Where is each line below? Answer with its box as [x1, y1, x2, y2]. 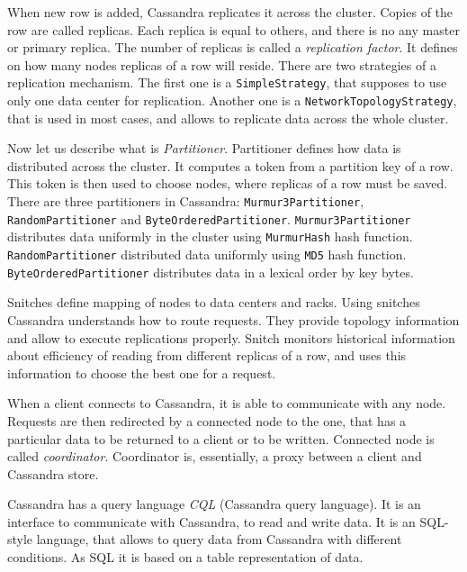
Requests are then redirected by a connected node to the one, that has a [7, 411, 407, 430]
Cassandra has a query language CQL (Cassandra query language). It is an [7, 495, 421, 513]
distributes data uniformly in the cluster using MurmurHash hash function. [7, 227, 413, 246]
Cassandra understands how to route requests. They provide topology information [7, 310, 460, 329]
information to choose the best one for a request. [7, 363, 276, 382]
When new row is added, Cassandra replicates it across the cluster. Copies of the [7, 3, 454, 21]
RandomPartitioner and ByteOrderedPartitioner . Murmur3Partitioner [7, 209, 411, 228]
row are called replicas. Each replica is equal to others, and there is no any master [7, 20, 460, 39]
